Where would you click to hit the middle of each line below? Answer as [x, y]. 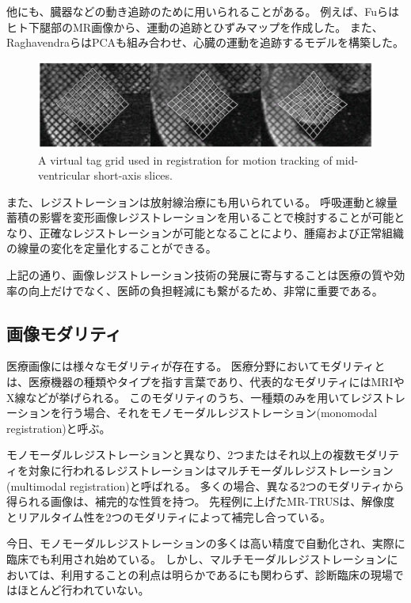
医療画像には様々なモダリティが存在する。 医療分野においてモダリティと [196, 366]
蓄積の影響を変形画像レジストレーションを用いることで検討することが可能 [200, 217]
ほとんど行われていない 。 [83, 590]
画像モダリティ [64, 333]
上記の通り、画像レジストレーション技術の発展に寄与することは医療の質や [200, 275]
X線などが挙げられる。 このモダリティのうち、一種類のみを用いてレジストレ [206, 397]
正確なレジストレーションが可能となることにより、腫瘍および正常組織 [221, 232]
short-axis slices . [133, 175]
